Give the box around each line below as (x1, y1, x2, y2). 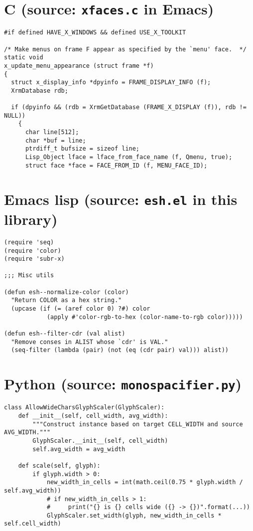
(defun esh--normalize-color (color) (4, 288, 129, 296)
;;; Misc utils (4, 272, 54, 279)
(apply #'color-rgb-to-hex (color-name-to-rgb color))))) (46, 313, 243, 321)
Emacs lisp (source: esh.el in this (4, 188, 238, 209)
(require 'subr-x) (4, 255, 65, 263)
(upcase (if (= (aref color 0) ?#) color (11, 305, 150, 313)
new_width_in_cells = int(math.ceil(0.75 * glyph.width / (46, 479, 243, 486)
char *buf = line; (25, 137, 86, 144)
